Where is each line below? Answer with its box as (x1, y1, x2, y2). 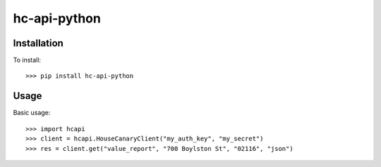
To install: (13, 56, 42, 65)
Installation (13, 37, 64, 49)
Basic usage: (13, 109, 51, 117)
